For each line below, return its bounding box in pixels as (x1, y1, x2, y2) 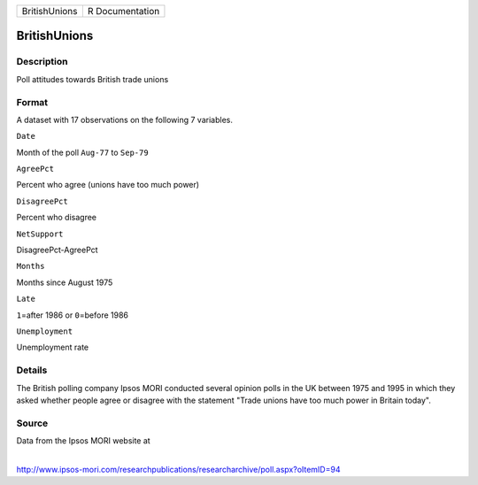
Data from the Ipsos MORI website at (16, 435, 150, 446)
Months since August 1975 (16, 277, 113, 288)
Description (16, 56, 68, 68)
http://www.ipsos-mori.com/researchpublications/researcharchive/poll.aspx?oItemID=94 (16, 464, 341, 474)
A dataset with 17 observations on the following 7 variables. (16, 114, 234, 125)
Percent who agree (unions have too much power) (16, 180, 199, 190)
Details (16, 364, 48, 376)
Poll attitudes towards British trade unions (16, 73, 169, 84)
